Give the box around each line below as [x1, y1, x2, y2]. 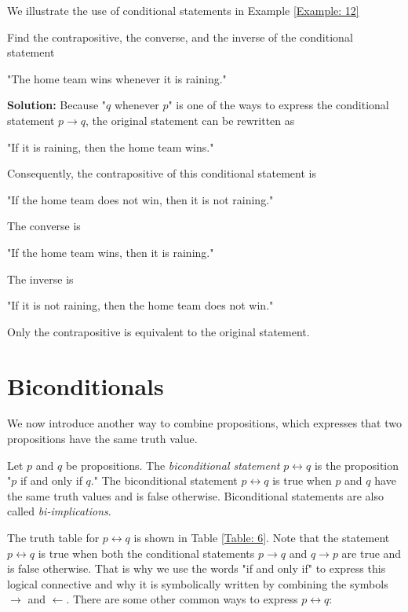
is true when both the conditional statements [38, 544, 255, 561]
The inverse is [7, 270, 74, 287]
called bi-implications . [7, 503, 111, 519]
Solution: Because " [7, 97, 107, 113]
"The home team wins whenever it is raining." [7, 70, 227, 86]
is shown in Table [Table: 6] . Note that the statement [133, 530, 390, 545]
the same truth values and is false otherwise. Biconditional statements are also [7, 487, 384, 504]
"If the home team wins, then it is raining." [7, 244, 214, 260]
